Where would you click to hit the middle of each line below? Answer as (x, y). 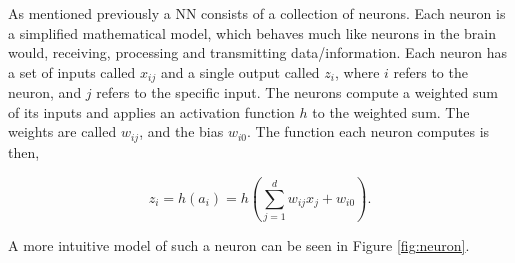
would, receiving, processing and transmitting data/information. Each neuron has (257, 52)
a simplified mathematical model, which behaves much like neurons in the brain (252, 32)
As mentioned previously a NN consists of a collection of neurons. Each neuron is (257, 13)
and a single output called (240, 71)
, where (357, 71)
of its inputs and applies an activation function (151, 111)
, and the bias (181, 131)
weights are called (62, 131)
